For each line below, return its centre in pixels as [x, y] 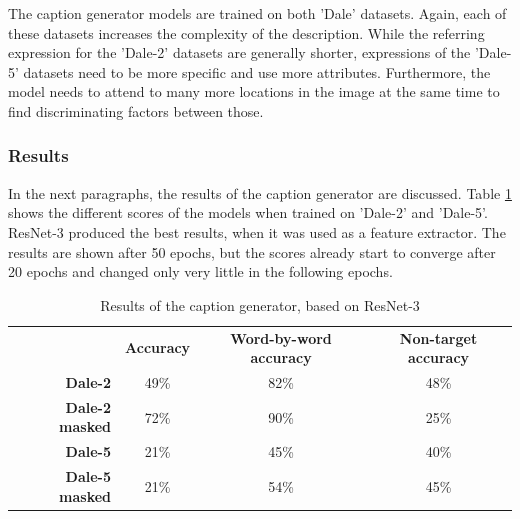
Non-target [438, 337]
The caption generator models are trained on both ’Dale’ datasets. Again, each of [257, 13]
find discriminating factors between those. [136, 110]
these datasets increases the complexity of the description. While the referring [246, 32]
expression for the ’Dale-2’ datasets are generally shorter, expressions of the [239, 52]
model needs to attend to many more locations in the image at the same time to [254, 91]
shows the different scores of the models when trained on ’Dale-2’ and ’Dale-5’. [248, 212]
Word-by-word [281, 337]
